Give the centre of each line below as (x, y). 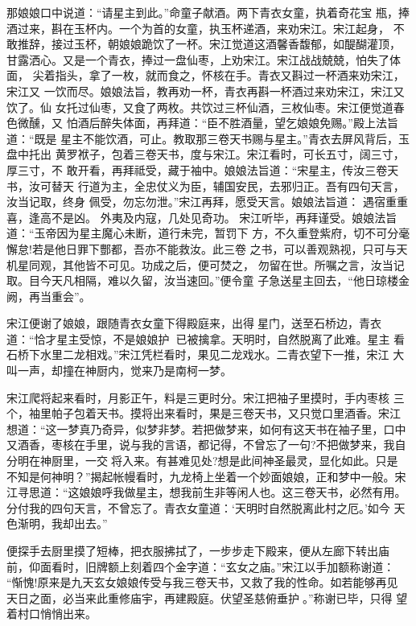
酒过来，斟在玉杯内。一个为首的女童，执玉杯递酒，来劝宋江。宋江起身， (198, 28)
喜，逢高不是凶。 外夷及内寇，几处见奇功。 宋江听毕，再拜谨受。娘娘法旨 (202, 217)
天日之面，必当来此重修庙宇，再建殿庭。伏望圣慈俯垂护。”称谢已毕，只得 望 (207, 597)
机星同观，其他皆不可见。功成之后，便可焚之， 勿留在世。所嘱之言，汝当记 (206, 264)
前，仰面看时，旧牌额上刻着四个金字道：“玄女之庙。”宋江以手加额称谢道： (201, 566)
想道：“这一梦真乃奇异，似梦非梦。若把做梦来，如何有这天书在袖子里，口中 (206, 428)
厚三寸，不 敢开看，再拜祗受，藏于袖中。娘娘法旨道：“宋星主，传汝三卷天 (203, 169)
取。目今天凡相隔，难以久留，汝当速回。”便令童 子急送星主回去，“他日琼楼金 (208, 280)
